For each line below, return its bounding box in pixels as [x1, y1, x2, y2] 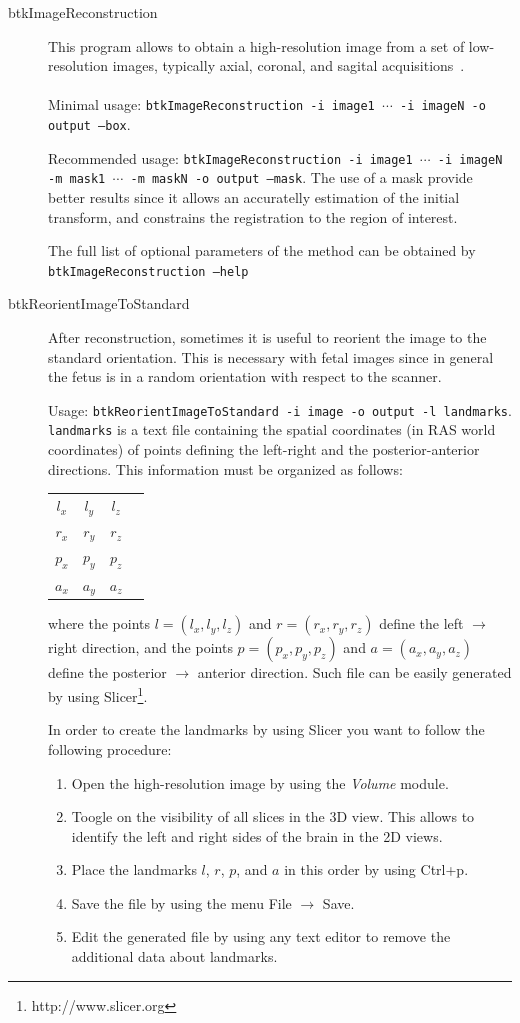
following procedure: [48, 738, 172, 759]
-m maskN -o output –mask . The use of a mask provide [130, 167, 473, 188]
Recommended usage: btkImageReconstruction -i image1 [48, 147, 413, 168]
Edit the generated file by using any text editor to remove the [71, 926, 451, 947]
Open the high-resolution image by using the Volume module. [71, 772, 449, 793]
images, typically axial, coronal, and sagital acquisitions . [112, 55, 465, 76]
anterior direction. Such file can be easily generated [197, 662, 512, 683]
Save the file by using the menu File [71, 892, 292, 913]
